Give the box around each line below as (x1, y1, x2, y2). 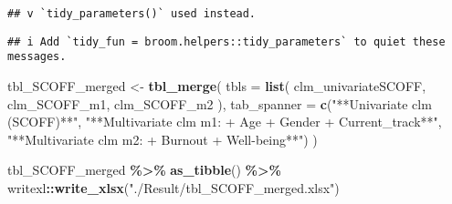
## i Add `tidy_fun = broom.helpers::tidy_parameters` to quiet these (7, 35, 446, 48)
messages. (7, 50, 67, 64)
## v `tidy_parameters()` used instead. (7, 7, 257, 20)
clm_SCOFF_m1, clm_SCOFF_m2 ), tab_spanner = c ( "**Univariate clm (7, 94, 432, 113)
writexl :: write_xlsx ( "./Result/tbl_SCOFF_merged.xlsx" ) (7, 178, 340, 197)
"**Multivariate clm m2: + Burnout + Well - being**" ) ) (7, 129, 318, 148)
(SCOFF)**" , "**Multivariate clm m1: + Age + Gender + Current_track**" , (7, 112, 442, 131)
